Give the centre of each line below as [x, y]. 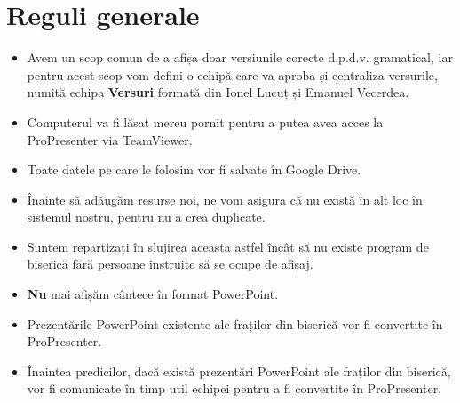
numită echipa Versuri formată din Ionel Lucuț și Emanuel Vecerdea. [218, 92]
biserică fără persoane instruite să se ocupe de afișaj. [170, 264]
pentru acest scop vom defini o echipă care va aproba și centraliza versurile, [232, 74]
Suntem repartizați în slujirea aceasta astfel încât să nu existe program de [228, 246]
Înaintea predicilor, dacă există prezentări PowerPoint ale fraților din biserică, [239, 371]
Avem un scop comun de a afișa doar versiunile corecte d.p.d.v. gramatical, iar [240, 57]
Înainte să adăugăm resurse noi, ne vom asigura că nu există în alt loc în [225, 199]
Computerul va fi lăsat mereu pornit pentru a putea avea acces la [205, 121]
